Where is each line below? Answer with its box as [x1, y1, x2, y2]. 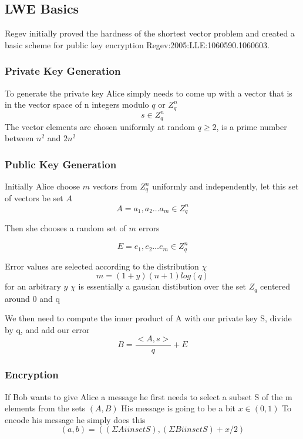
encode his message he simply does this [5, 413, 146, 425]
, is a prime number [216, 120, 287, 132]
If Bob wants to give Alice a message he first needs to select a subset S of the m [5, 390, 292, 403]
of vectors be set [5, 192, 63, 204]
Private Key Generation [5, 64, 121, 78]
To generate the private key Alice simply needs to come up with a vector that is [5, 87, 292, 99]
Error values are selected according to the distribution [5, 260, 199, 272]
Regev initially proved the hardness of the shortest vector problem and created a [5, 27, 295, 39]
